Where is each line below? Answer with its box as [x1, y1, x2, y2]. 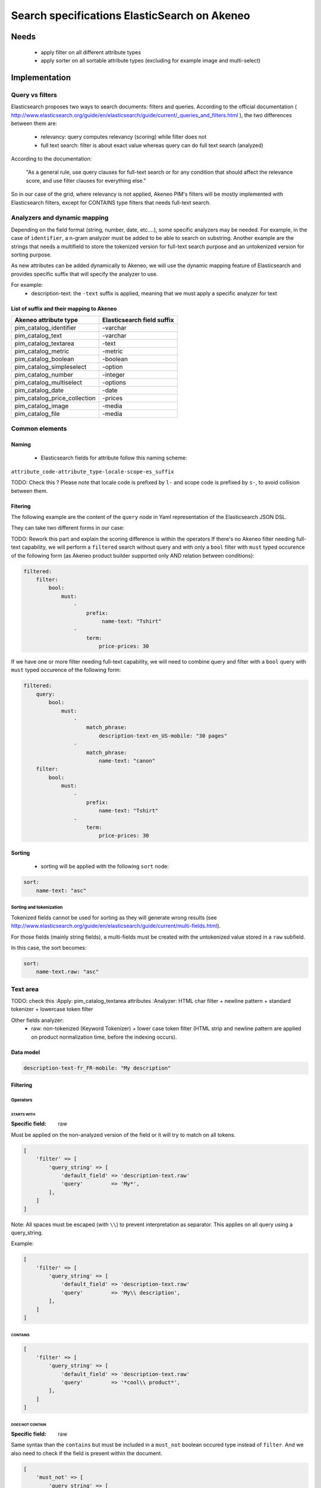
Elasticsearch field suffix [102, 315, 175, 324]
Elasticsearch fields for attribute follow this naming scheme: [40, 454, 187, 461]
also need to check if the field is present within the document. [11, 1449, 163, 1456]
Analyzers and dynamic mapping [11, 214, 109, 222]
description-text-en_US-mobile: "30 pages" [98, 732, 228, 739]
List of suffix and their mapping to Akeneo [11, 305, 117, 312]
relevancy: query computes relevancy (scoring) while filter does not [40, 133, 207, 140]
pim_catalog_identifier [14, 323, 77, 332]
